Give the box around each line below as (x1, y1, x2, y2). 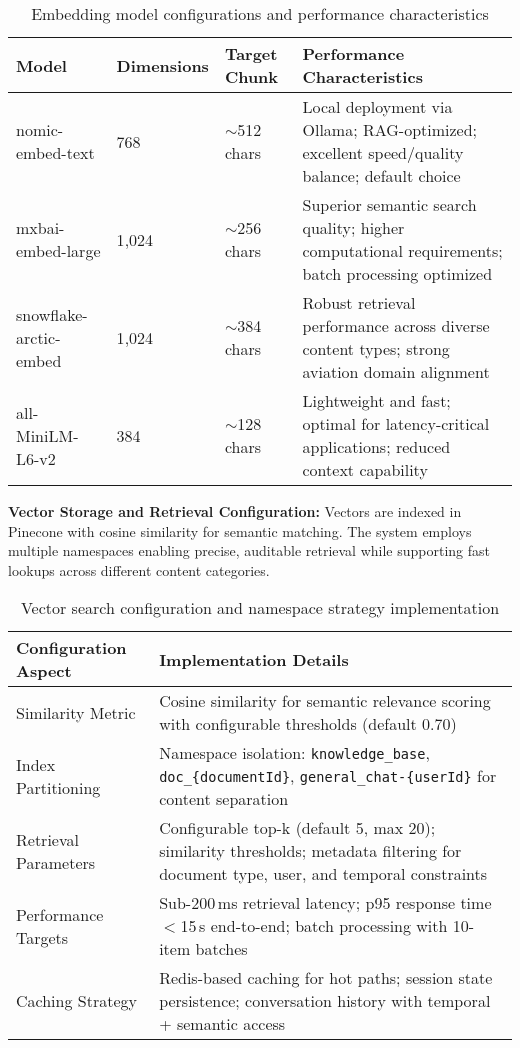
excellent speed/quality (302, 141, 464, 164)
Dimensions (116, 53, 209, 77)
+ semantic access (159, 1012, 286, 1036)
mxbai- (16, 216, 65, 239)
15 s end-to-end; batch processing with (180, 914, 448, 938)
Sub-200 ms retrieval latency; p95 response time (159, 891, 492, 915)
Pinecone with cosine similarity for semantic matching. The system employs (8, 520, 472, 541)
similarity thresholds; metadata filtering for (159, 839, 462, 863)
